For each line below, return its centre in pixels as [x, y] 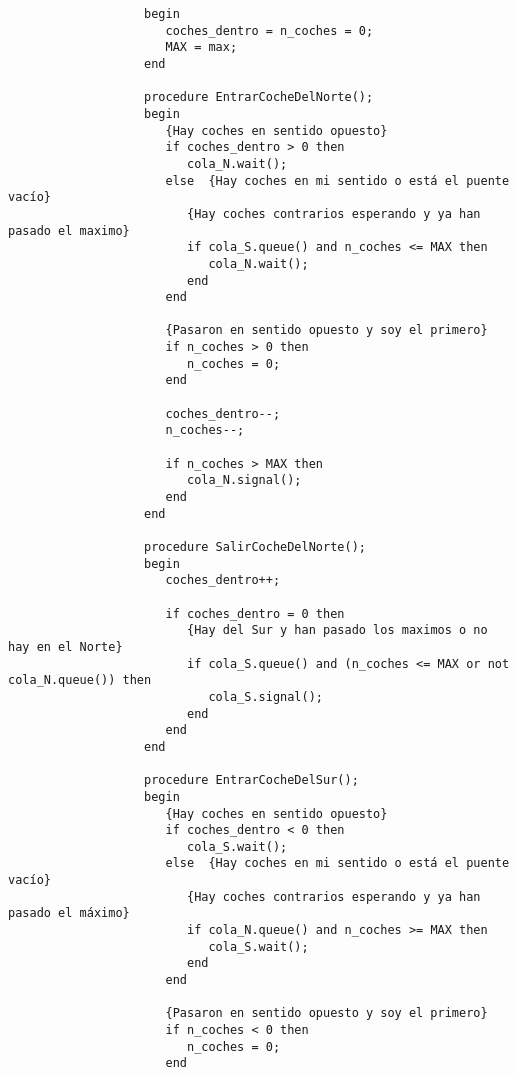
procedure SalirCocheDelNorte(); [255, 547]
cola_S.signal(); [265, 696]
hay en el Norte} [65, 646]
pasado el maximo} [69, 230]
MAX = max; [201, 47]
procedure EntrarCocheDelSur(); [251, 780]
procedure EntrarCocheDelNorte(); [259, 97]
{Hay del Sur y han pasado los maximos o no [337, 630]
